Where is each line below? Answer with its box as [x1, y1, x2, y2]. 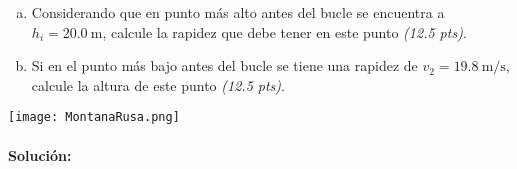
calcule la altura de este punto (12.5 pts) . [31, 74, 285, 95]
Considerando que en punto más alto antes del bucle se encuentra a [31, 2, 445, 22]
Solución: [8, 144, 72, 165]
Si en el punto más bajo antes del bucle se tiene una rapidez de [31, 55, 418, 76]
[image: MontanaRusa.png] [8, 110, 180, 125]
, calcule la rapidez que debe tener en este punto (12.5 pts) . [102, 21, 467, 42]
